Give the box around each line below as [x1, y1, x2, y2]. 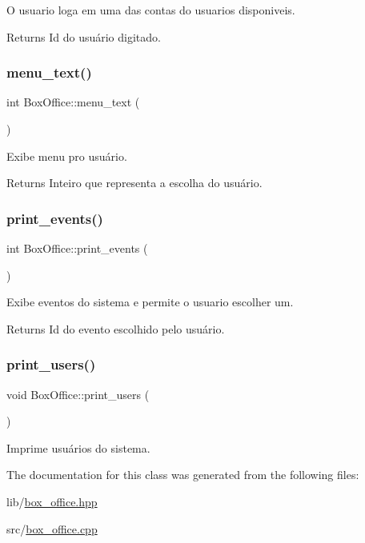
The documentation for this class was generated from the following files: [6, 466, 359, 483]
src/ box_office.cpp [6, 520, 98, 537]
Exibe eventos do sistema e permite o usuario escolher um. [6, 293, 294, 310]
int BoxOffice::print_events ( [6, 240, 148, 256]
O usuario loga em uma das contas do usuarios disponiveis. [6, 2, 295, 18]
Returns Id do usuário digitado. [6, 28, 161, 45]
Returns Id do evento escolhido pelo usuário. [6, 320, 225, 337]
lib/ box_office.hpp [6, 493, 98, 509]
